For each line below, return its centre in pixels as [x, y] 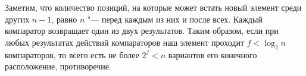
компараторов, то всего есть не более [72, 54]
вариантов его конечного [213, 54]
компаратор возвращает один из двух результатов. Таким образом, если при [142, 31]
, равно [64, 19]
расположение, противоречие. [58, 66]
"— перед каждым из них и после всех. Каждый [175, 19]
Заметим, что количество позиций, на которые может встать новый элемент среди [153, 7]
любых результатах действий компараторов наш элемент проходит [125, 42]
